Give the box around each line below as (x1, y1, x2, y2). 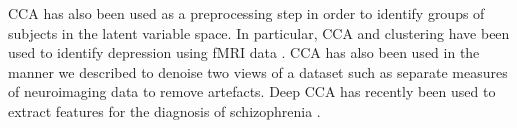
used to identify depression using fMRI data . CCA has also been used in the (8, 42, 480, 63)
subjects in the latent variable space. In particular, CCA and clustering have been (8, 22, 510, 43)
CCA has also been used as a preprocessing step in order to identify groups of (8, 3, 485, 23)
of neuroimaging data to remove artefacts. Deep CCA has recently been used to (8, 81, 496, 102)
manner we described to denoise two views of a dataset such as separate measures (8, 61, 508, 82)
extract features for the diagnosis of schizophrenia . (8, 100, 321, 121)
